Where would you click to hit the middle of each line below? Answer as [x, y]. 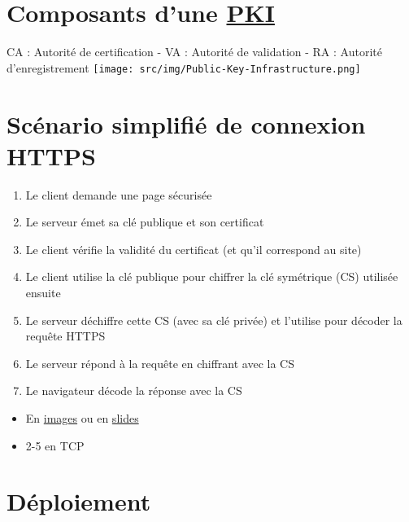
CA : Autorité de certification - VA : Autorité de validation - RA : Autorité [194, 52]
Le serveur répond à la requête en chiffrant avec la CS [160, 363]
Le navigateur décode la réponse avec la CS [134, 390]
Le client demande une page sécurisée [119, 194]
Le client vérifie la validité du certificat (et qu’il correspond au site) [194, 249]
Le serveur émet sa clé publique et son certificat [145, 222]
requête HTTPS [65, 336]
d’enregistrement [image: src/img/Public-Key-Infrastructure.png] [184, 67]
